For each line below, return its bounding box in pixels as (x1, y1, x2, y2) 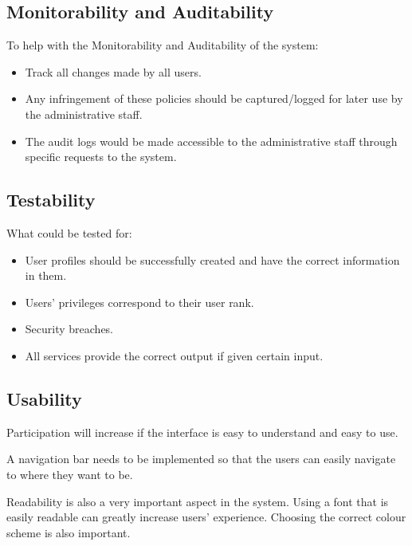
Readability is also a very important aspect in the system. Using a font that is (6, 493, 389, 509)
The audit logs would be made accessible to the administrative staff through (25, 132, 398, 149)
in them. (25, 267, 67, 284)
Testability (6, 187, 96, 212)
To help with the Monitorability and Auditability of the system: (6, 37, 319, 53)
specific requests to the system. (25, 148, 177, 165)
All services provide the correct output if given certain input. (25, 347, 324, 363)
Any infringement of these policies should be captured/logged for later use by (25, 90, 403, 107)
